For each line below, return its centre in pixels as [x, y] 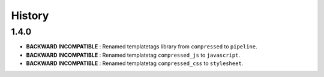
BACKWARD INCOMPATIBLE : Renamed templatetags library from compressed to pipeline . [142, 47]
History [30, 16]
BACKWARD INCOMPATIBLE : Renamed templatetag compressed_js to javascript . [133, 55]
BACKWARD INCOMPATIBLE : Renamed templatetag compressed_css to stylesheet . [135, 63]
